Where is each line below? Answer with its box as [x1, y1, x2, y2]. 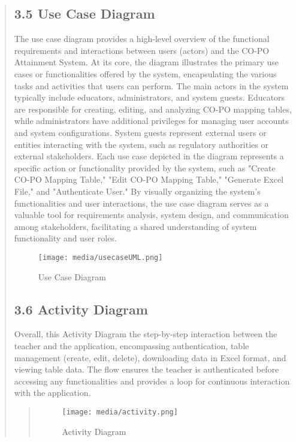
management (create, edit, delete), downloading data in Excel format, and [14, 351, 286, 364]
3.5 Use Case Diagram [14, 4, 155, 23]
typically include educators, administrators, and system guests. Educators [14, 91, 285, 104]
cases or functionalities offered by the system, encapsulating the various [14, 67, 277, 80]
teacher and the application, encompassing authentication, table [14, 339, 249, 352]
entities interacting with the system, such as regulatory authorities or [14, 138, 268, 150]
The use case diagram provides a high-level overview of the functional [14, 32, 270, 45]
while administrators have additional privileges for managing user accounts [14, 114, 289, 127]
